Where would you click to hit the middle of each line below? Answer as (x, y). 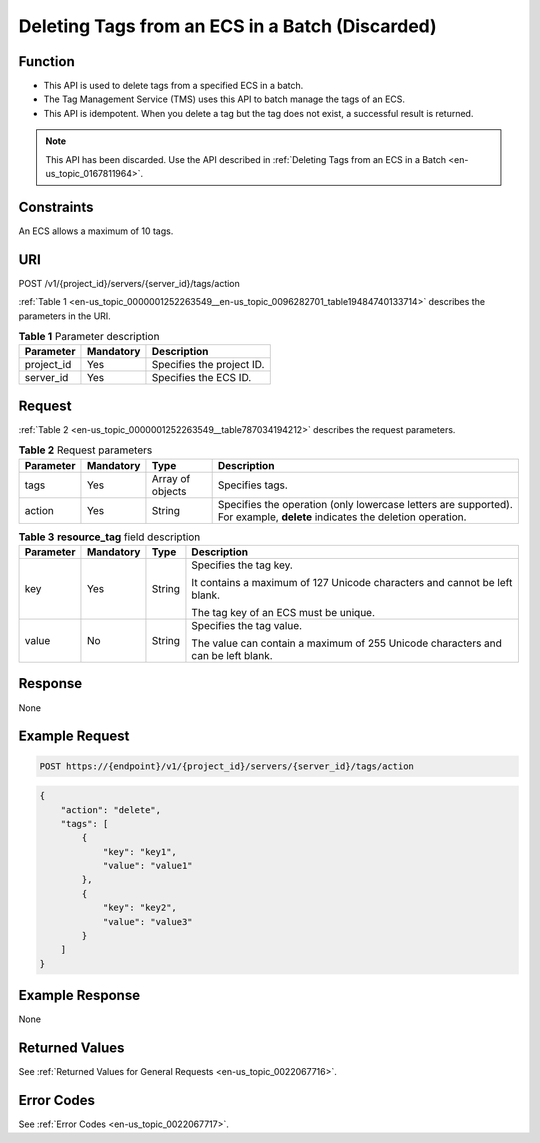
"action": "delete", (111, 809)
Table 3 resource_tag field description (109, 537)
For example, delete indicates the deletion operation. (342, 517)
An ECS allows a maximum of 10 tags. (96, 231)
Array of (171, 478)
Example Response (79, 995)
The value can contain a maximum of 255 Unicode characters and (346, 643)
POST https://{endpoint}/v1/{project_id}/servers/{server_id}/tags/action (227, 766)
